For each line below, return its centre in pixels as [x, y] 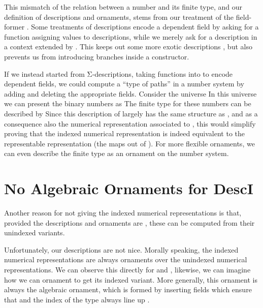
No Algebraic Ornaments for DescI [129, 188]
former [14, 27]
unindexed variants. [35, 233]
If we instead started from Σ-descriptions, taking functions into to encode [119, 73]
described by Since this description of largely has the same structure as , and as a [131, 113]
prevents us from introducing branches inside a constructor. [97, 56]
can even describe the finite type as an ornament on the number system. [117, 153]
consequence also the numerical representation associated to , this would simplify [130, 123]
